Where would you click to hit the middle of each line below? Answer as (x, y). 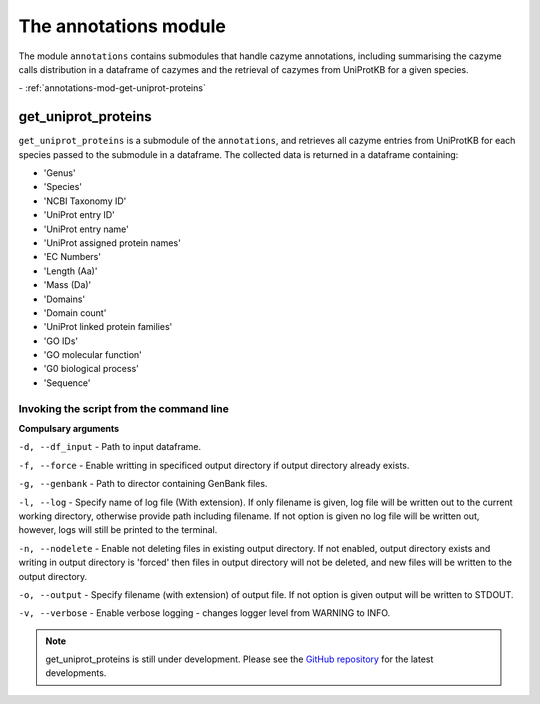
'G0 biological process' (91, 369)
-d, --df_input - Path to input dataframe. (110, 447)
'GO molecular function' (92, 355)
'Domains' (64, 299)
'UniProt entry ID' (79, 215)
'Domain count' (75, 312)
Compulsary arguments (69, 429)
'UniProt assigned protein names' (112, 242)
